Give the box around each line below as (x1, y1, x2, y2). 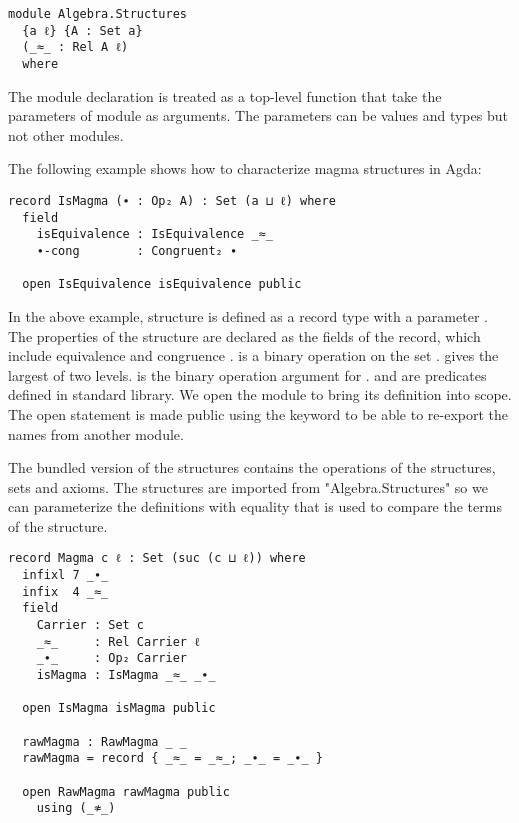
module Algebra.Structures (8, 7, 187, 21)
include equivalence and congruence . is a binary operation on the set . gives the (8, 345, 499, 366)
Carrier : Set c (36, 618, 145, 633)
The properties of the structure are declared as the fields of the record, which (8, 325, 481, 346)
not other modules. (8, 124, 124, 145)
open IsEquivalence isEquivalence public (22, 277, 302, 292)
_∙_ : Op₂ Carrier (36, 651, 187, 666)
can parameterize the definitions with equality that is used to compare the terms (8, 496, 502, 517)
